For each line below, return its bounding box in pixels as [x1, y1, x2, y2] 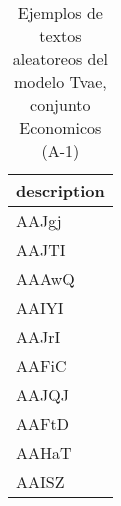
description [16, 179, 105, 202]
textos [39, 24, 82, 47]
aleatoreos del [12, 47, 108, 70]
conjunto [30, 93, 91, 116]
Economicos [19, 116, 102, 139]
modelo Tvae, [13, 70, 107, 93]
